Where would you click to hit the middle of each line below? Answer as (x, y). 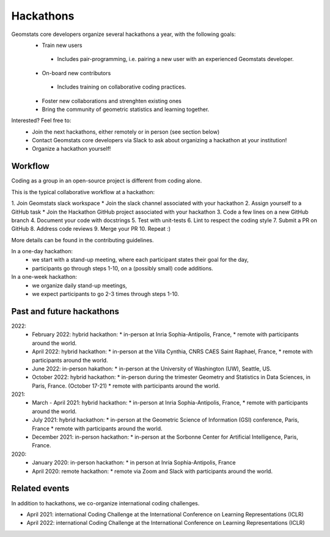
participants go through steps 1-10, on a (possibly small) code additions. (123, 268)
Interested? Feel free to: (41, 121)
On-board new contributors (76, 73)
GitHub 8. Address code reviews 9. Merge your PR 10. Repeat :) (91, 229)
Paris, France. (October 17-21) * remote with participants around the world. (126, 386)
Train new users (62, 45)
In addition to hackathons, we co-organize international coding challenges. (105, 503)
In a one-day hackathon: (42, 251)
